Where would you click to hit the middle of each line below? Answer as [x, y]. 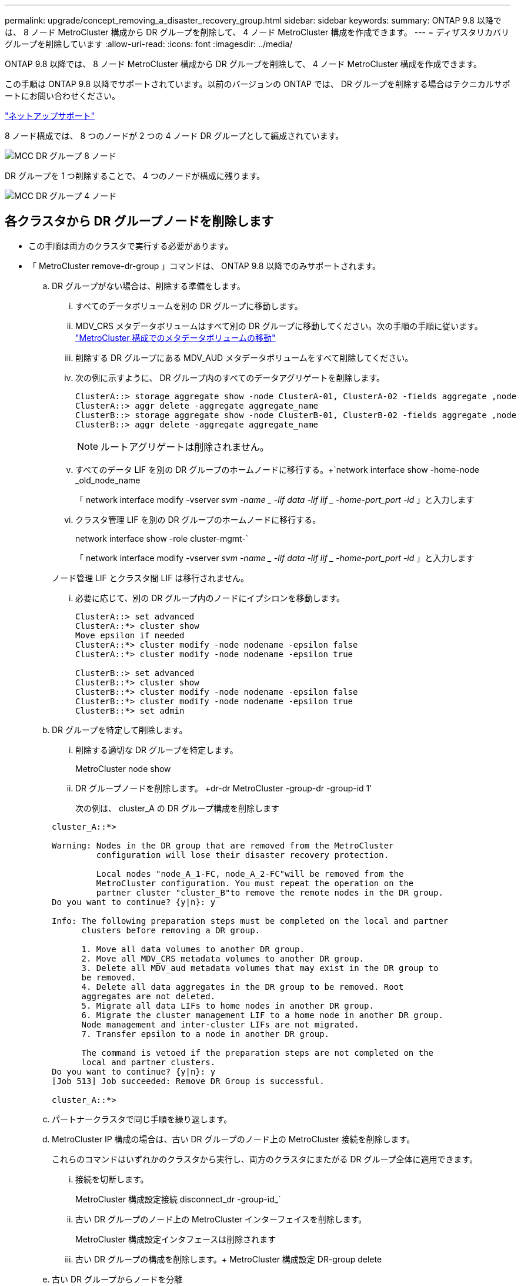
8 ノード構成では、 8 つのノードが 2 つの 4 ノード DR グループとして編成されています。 [174, 136]
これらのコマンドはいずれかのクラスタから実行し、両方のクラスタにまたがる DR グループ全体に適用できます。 [265, 1159]
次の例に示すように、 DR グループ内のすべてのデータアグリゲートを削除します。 [230, 377]
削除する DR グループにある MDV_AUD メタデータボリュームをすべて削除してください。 [244, 357]
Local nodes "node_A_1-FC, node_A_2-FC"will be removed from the [250, 874]
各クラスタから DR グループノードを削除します [139, 221]
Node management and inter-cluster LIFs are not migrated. [220, 1024]
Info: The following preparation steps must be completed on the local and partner [250, 921]
